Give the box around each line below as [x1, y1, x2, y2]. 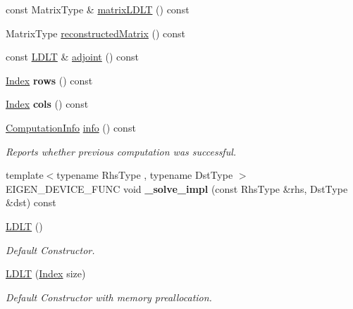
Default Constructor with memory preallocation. [6, 289, 212, 304]
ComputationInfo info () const [6, 120, 136, 134]
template [6, 168, 44, 182]
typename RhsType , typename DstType [56, 168, 233, 182]
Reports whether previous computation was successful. [6, 144, 237, 158]
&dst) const [6, 195, 56, 210]
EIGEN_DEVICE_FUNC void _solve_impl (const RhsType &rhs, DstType [6, 181, 348, 196]
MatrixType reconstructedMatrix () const [6, 25, 186, 40]
